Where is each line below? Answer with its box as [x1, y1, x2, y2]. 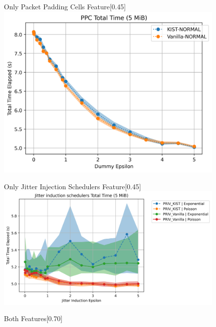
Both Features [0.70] [4, 313, 63, 324]
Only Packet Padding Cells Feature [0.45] [4, 1, 126, 11]
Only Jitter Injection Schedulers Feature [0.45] [4, 181, 141, 191]
